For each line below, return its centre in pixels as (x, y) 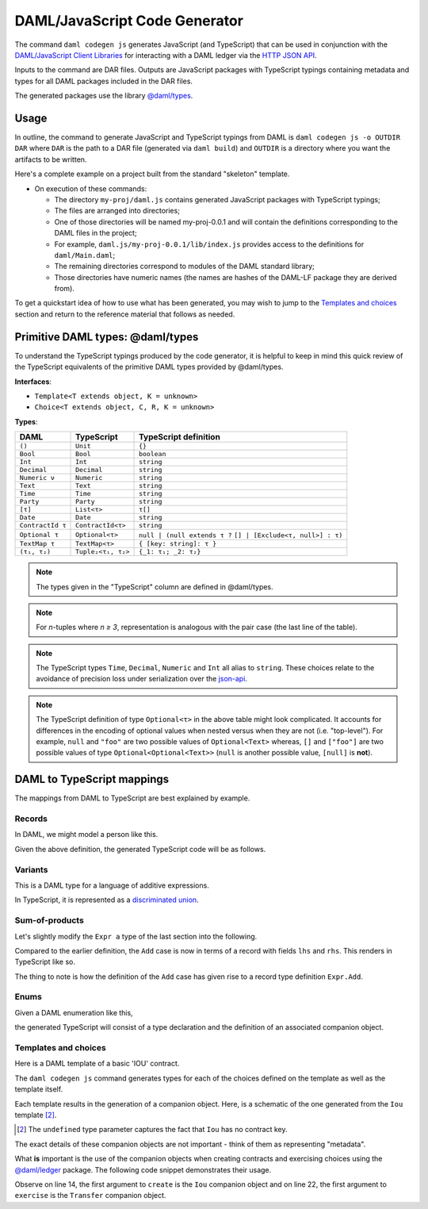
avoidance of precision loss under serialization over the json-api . (141, 679)
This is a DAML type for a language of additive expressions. (112, 885)
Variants (31, 869)
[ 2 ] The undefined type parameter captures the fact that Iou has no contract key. (152, 1130)
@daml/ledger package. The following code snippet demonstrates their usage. (143, 1169)
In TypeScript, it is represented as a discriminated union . (107, 900)
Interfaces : (33, 382)
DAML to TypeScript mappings (92, 779)
